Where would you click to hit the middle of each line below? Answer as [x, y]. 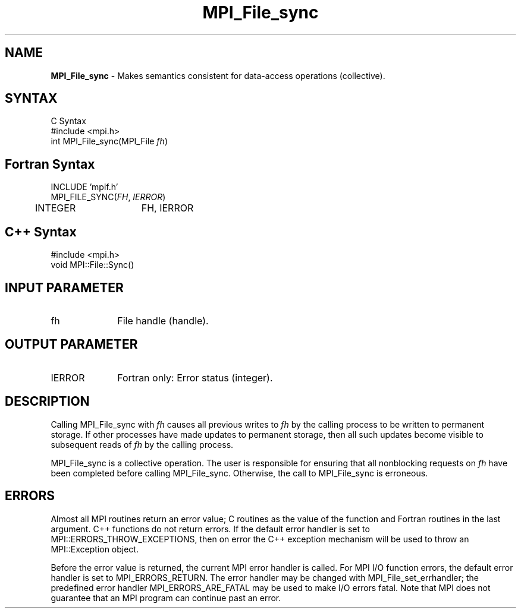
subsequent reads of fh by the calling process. [142, 444]
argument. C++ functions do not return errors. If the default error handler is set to [210, 529]
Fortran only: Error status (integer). [195, 377]
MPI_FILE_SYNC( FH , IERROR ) [108, 197]
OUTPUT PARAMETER [71, 345]
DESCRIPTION [47, 402]
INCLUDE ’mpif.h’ [84, 187]
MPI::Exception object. [95, 549]
